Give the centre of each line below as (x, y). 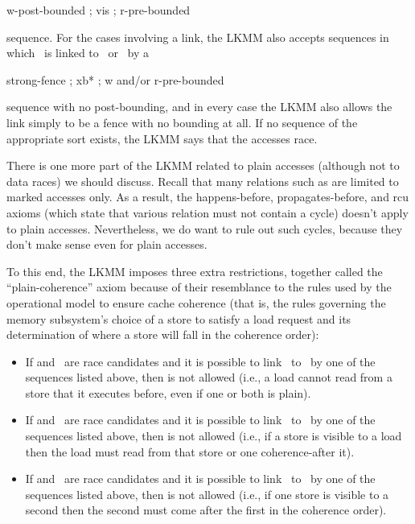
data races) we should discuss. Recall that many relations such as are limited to (203, 181)
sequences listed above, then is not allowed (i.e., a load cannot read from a (209, 377)
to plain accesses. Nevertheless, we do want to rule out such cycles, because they (205, 228)
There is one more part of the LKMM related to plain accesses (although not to (203, 165)
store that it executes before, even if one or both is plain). (168, 392)
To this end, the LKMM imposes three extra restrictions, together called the (195, 271)
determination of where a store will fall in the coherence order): (163, 334)
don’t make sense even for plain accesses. (107, 244)
